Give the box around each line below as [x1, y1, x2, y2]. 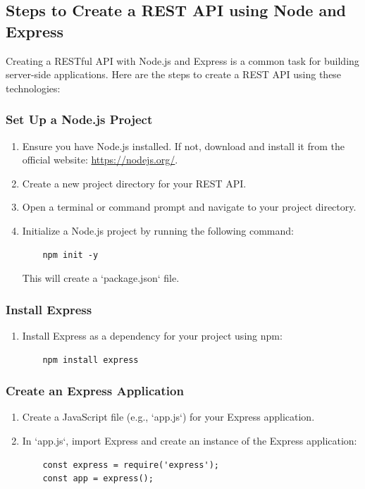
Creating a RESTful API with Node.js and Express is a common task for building [6, 53, 359, 68]
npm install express [42, 354, 139, 365]
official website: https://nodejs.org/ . [22, 152, 178, 167]
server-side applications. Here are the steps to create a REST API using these [6, 67, 342, 82]
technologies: [6, 80, 61, 95]
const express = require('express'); [42, 459, 219, 470]
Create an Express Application [6, 382, 184, 400]
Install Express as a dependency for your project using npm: [22, 328, 283, 342]
